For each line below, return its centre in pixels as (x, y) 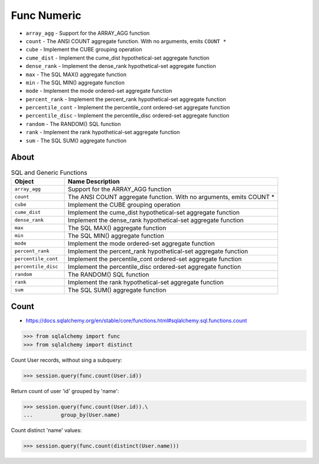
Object (24, 181)
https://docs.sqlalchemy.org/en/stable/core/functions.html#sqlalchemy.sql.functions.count (136, 321)
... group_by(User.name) (72, 415)
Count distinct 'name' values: (46, 430)
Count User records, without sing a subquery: (66, 360)
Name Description (94, 181)
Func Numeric (46, 15)
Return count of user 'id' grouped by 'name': (65, 391)
